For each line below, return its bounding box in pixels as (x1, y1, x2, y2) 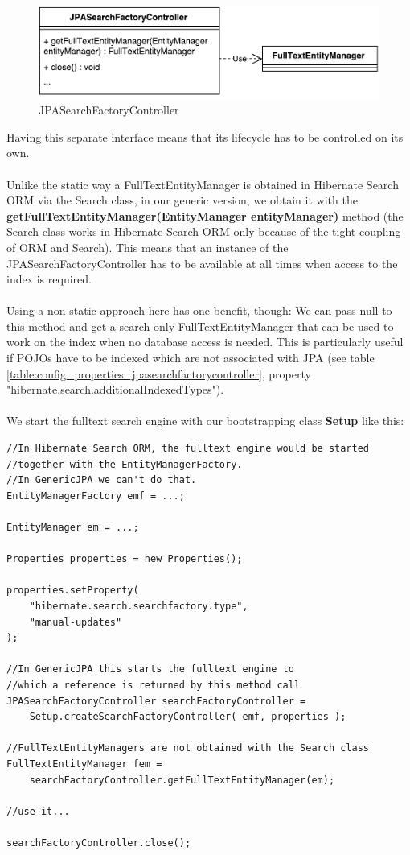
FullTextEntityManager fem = (6, 758, 162, 770)
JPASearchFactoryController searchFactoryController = (6, 695, 306, 707)
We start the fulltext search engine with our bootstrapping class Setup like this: (6, 412, 404, 429)
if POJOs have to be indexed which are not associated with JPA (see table (6, 349, 375, 366)
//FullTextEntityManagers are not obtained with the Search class (6, 742, 370, 754)
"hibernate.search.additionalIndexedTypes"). (6, 381, 224, 398)
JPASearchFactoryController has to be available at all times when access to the (6, 254, 398, 271)
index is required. (6, 271, 92, 287)
